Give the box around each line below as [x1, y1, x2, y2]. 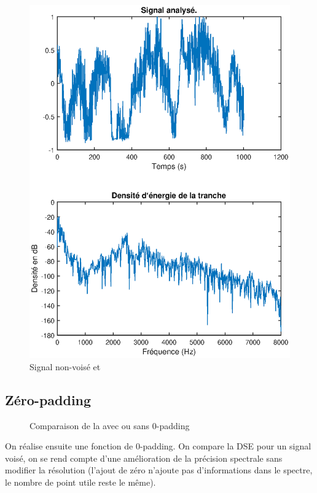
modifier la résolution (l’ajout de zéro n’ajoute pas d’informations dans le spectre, [5, 464, 313, 476]
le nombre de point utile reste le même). [5, 476, 156, 489]
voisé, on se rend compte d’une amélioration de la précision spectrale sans [5, 451, 283, 464]
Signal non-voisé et [29, 360, 101, 373]
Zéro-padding [5, 390, 92, 409]
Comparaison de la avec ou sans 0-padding [29, 419, 190, 432]
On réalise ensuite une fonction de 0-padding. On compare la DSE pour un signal [5, 440, 311, 452]
